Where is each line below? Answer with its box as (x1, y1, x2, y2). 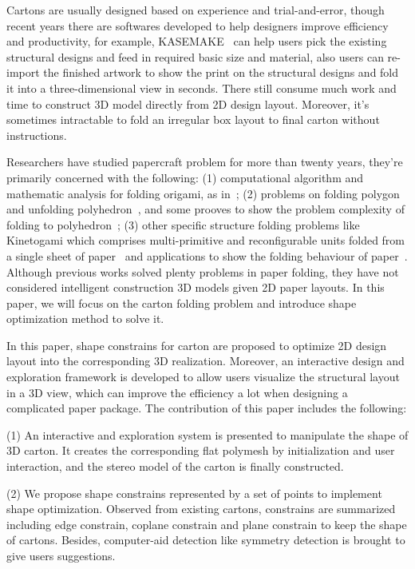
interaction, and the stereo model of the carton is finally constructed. (6, 458, 344, 475)
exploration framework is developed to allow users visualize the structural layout (6, 368, 400, 385)
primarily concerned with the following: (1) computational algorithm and (6, 169, 364, 185)
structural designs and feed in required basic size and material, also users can (6, 48, 384, 65)
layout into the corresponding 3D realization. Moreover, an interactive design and (6, 352, 405, 369)
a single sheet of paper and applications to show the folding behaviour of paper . (6, 247, 408, 264)
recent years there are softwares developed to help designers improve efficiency (6, 17, 389, 34)
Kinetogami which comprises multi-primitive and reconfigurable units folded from (6, 232, 405, 249)
